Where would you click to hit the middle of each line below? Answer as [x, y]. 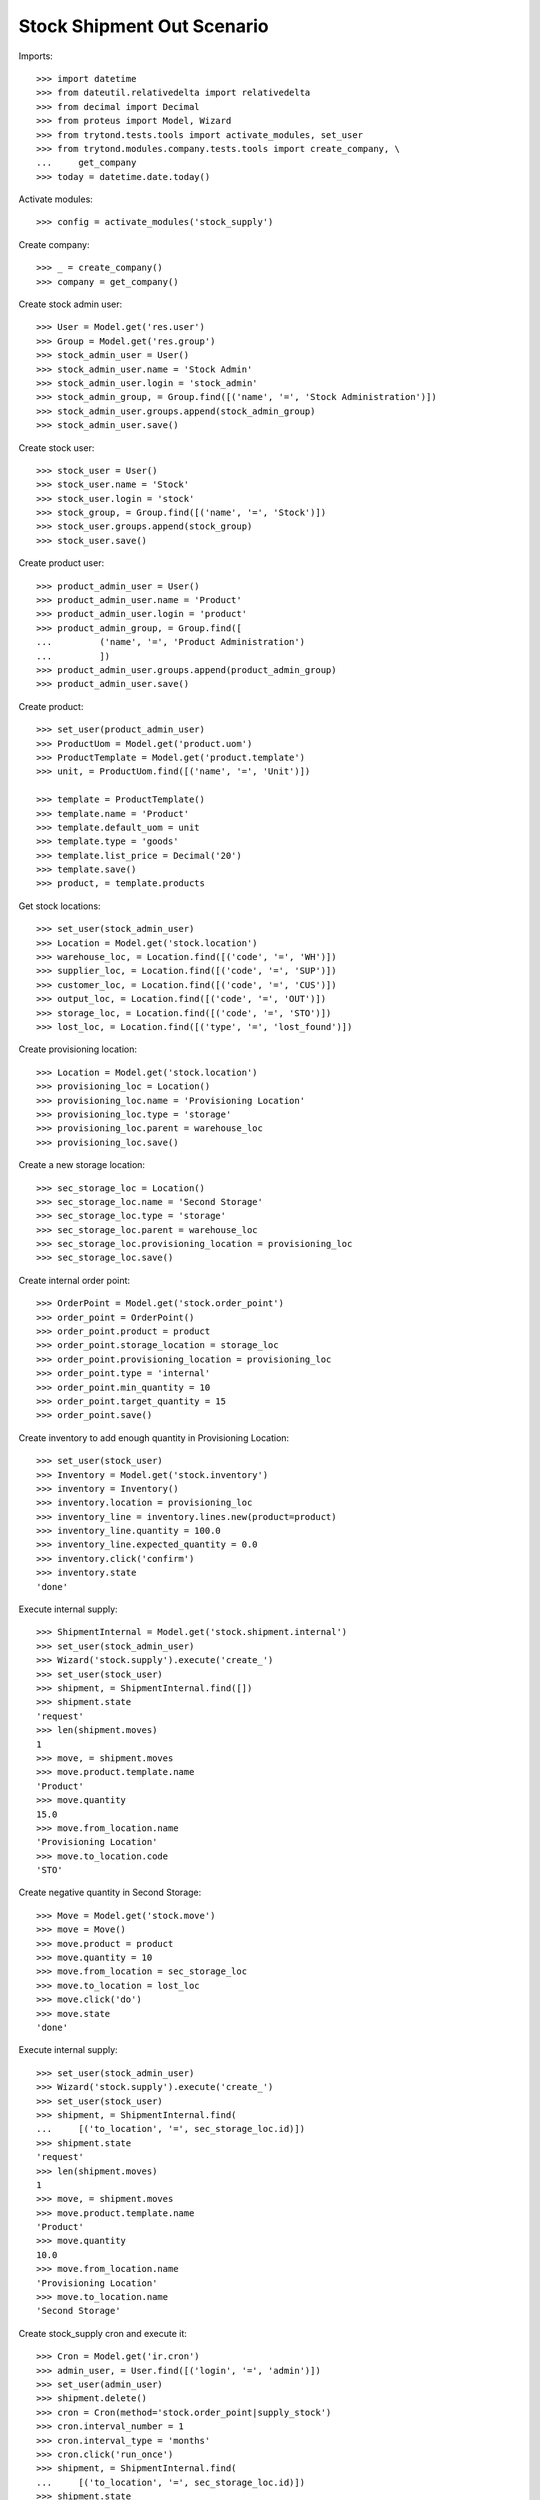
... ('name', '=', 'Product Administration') [170, 642]
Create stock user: [56, 447]
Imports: [36, 56]
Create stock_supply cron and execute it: [102, 2333]
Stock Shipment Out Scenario [143, 26]
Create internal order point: [74, 1280]
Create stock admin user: [70, 304]
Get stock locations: [59, 906]
